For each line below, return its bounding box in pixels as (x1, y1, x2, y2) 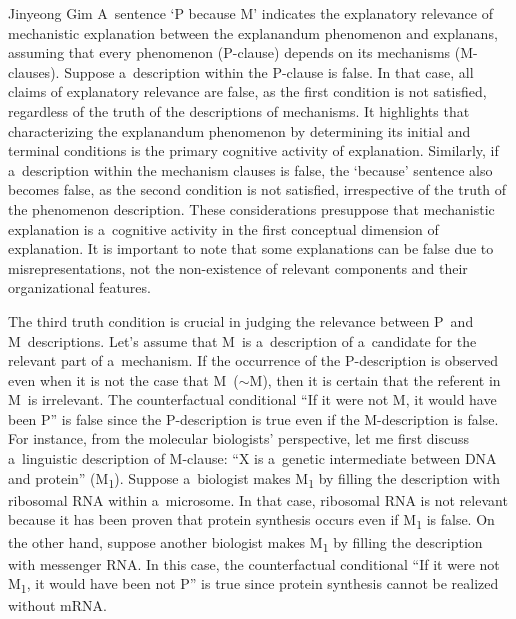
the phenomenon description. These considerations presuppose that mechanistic (8, 198, 495, 219)
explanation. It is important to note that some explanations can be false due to (8, 238, 494, 259)
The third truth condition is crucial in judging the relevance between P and (8, 310, 474, 331)
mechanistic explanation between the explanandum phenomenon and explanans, (8, 22, 498, 43)
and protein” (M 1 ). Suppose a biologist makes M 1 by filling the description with (8, 467, 501, 491)
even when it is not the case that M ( (8, 369, 239, 390)
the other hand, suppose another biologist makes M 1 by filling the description (8, 531, 483, 555)
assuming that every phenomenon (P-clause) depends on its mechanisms (8, 42, 451, 63)
